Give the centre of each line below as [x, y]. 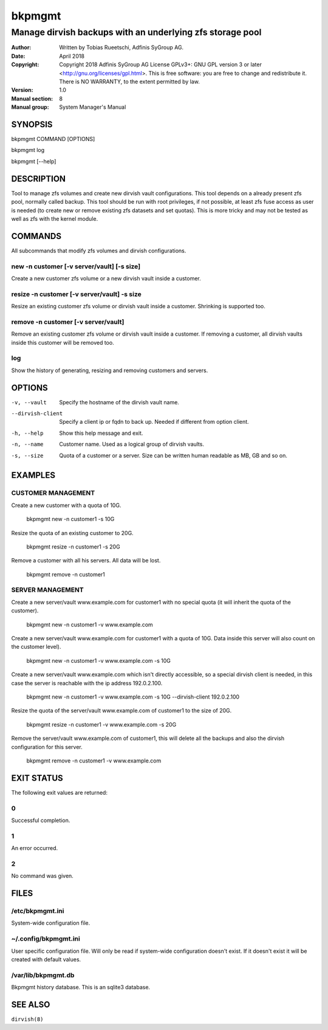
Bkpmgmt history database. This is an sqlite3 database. [81, 987]
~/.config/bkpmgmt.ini [46, 939]
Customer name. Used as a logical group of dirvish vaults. [132, 444]
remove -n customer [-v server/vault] [68, 322]
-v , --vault [29, 402]
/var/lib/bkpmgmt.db [43, 975]
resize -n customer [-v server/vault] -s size [77, 294]
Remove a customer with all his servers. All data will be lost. [86, 561]
